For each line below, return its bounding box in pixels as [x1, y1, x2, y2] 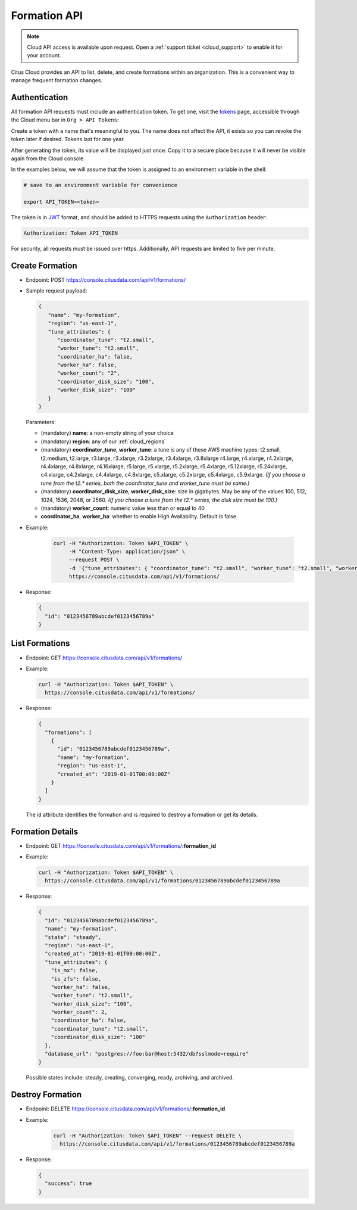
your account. [27, 52, 61, 59]
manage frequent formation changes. [11, 77, 103, 84]
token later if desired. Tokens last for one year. [11, 136, 125, 143]
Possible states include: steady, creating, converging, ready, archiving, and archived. [26, 1074, 234, 1081]
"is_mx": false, [51, 967, 98, 974]
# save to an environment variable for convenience [23, 182, 178, 189]
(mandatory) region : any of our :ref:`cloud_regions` [40, 438, 167, 445]
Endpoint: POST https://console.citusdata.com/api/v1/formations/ [26, 276, 186, 283]
